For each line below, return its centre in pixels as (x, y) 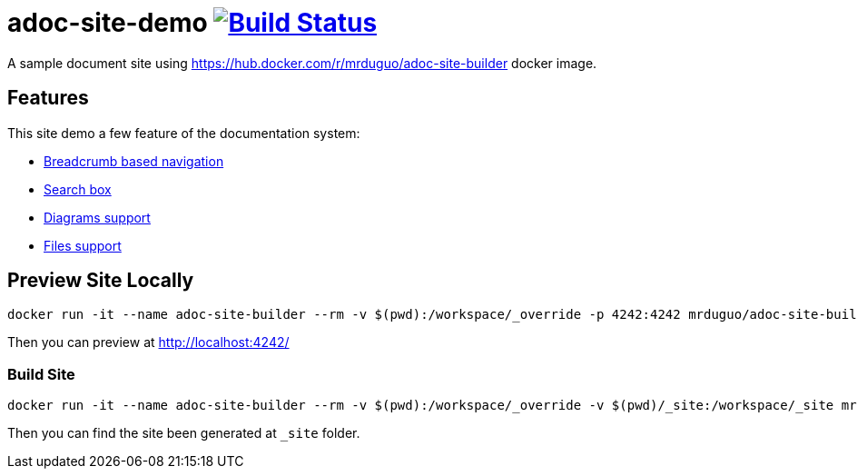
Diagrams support (97, 217)
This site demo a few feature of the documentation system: (184, 133)
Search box (78, 189)
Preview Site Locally (101, 281)
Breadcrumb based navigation (134, 161)
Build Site (41, 374)
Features (48, 98)
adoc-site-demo (108, 23)
